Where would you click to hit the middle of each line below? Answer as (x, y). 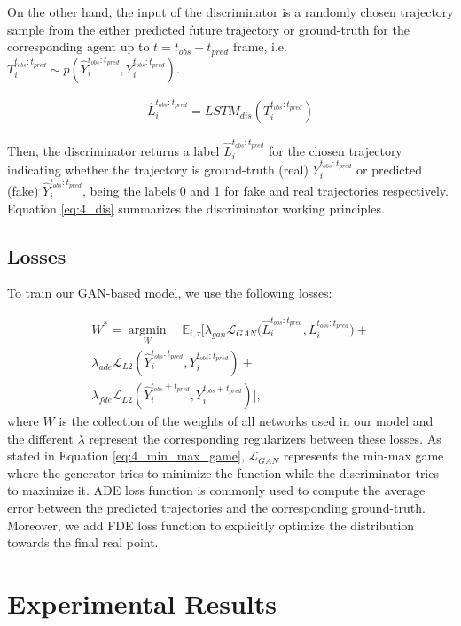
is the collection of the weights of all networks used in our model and (246, 421)
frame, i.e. (260, 46)
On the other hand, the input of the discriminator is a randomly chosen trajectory (230, 12)
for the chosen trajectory (336, 151)
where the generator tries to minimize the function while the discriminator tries (223, 472)
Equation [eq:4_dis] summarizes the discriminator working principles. (196, 208)
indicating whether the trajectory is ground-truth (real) (158, 169)
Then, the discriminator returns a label (113, 151)
